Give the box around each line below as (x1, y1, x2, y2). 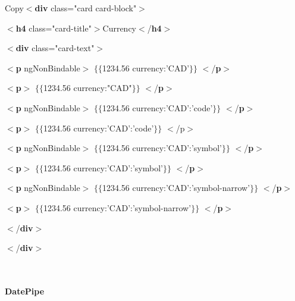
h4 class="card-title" (15, 21, 92, 34)
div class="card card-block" (34, 2, 137, 14)
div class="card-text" (15, 42, 95, 54)
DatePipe (5, 284, 45, 297)
